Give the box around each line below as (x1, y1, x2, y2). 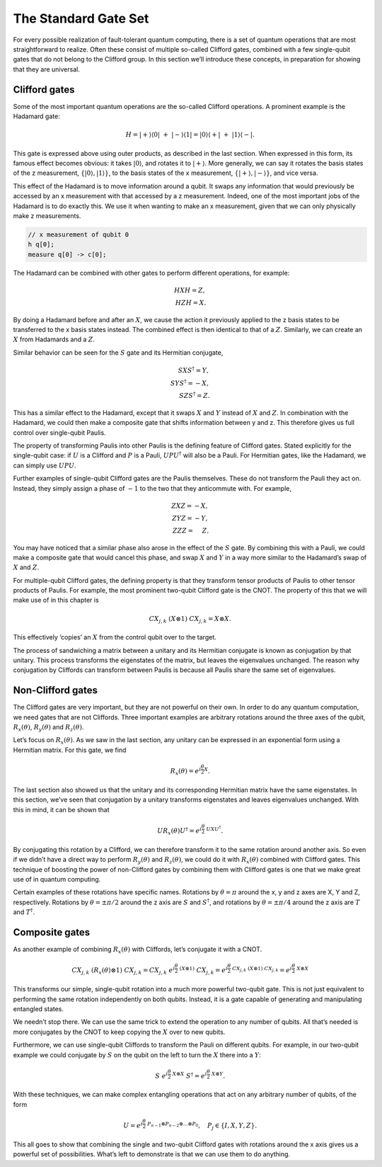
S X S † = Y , (178, 365, 209, 375)
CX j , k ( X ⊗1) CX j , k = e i (232, 965, 293, 974)
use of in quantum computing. (13, 875, 101, 883)
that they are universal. (13, 64, 81, 74)
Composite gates (13, 926, 91, 938)
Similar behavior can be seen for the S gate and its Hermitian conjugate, (13, 348, 224, 357)
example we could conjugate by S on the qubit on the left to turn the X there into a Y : (13, 1050, 262, 1059)
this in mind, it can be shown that (13, 805, 110, 814)
